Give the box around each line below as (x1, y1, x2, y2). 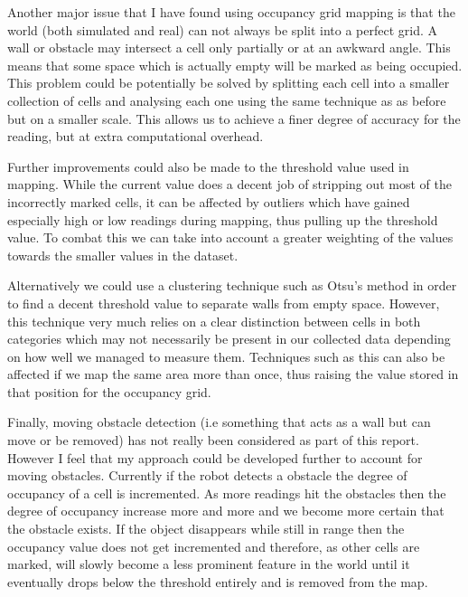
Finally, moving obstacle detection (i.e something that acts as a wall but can (7, 412, 431, 431)
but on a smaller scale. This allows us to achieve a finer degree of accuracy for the (7, 109, 461, 128)
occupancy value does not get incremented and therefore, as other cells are (7, 536, 420, 555)
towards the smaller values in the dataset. (7, 245, 239, 264)
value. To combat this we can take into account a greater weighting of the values (7, 228, 454, 247)
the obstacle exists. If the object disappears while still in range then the (7, 519, 405, 538)
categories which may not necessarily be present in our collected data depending (7, 329, 451, 348)
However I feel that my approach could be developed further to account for (7, 448, 423, 467)
